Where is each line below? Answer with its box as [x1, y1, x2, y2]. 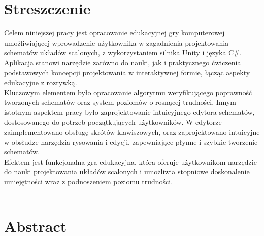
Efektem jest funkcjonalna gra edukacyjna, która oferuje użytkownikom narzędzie [4, 156, 257, 167]
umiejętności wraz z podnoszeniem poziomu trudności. [4, 176, 173, 187]
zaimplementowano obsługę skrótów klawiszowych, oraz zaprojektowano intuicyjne [4, 127, 260, 137]
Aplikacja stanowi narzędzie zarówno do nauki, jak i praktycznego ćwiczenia [4, 57, 241, 67]
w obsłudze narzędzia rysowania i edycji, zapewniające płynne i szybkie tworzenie [4, 136, 258, 147]
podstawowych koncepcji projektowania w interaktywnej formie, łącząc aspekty [4, 67, 250, 77]
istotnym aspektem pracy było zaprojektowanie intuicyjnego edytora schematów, [4, 106, 255, 117]
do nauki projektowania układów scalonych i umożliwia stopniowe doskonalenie [4, 166, 250, 177]
